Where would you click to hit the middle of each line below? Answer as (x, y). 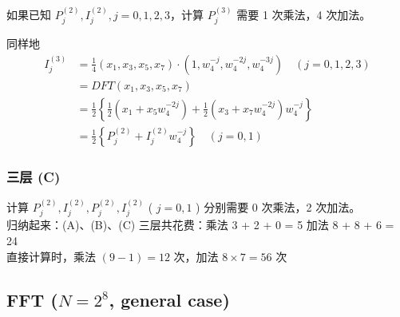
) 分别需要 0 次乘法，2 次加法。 (278, 206)
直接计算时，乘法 (51, 256)
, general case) (169, 299)
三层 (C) (34, 176)
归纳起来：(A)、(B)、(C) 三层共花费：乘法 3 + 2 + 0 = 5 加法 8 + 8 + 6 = (200, 225)
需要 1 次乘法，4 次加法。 (304, 14)
